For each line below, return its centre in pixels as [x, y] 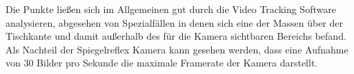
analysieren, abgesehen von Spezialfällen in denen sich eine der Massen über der [174, 22]
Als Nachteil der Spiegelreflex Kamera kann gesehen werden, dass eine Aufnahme [177, 49]
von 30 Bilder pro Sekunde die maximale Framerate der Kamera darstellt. [162, 63]
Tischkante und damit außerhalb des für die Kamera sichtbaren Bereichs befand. [176, 36]
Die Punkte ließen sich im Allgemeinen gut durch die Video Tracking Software [171, 9]
